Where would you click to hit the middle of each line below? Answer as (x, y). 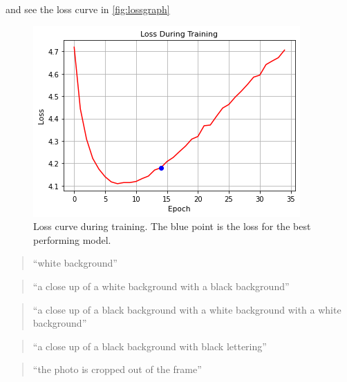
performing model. (72, 239)
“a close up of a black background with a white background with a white (187, 309)
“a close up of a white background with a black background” (161, 286)
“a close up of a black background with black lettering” (150, 346)
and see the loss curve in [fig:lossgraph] (88, 9)
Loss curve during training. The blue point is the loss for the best (172, 226)
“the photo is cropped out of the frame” (117, 369)
